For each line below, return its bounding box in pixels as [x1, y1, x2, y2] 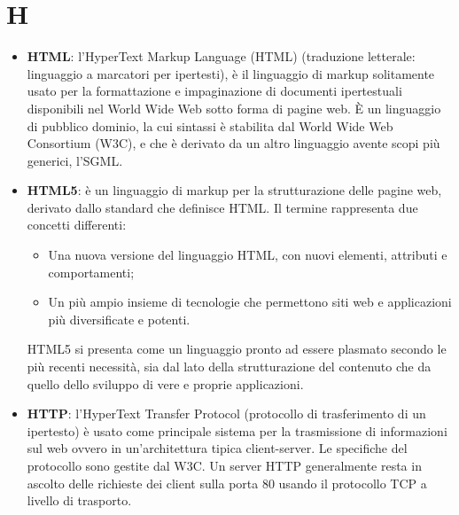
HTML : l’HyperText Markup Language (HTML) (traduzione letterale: [27, 47, 416, 66]
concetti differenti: [27, 215, 127, 234]
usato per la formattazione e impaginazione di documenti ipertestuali [27, 82, 402, 100]
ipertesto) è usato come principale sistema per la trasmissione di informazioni [27, 421, 447, 440]
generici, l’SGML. [27, 151, 123, 169]
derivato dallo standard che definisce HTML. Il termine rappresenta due [27, 198, 418, 216]
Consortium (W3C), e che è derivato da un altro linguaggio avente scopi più [27, 134, 440, 152]
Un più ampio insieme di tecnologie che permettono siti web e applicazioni [48, 293, 452, 311]
